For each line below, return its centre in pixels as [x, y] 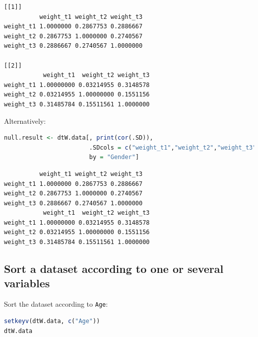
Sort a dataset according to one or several [114, 269]
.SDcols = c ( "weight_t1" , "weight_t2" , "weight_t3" [173, 147]
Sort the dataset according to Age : [56, 304]
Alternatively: [25, 121]
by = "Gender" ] [114, 157]
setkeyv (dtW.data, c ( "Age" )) [52, 321]
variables [27, 283]
